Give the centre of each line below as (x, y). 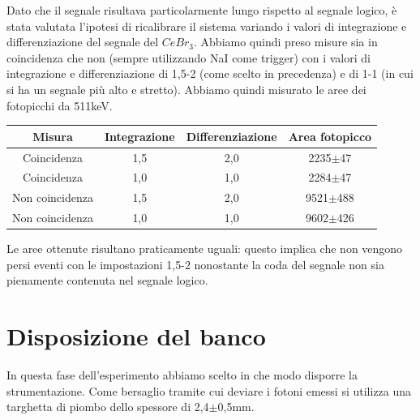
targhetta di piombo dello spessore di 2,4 (108, 407)
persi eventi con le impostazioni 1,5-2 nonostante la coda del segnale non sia (195, 264)
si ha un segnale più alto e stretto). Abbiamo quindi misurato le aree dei (186, 89)
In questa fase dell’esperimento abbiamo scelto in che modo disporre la (182, 375)
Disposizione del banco (136, 336)
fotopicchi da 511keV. (60, 105)
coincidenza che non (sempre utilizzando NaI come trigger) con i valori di (189, 57)
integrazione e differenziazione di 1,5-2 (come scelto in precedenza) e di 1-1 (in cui (210, 73)
